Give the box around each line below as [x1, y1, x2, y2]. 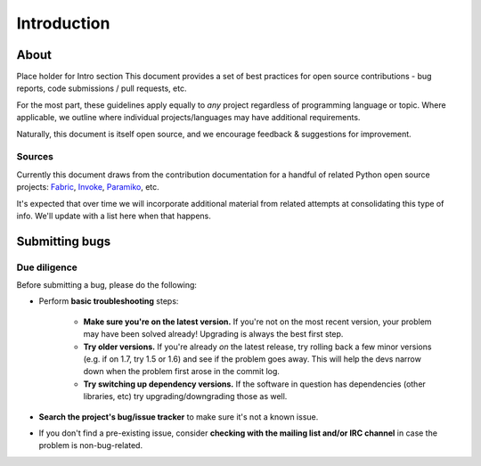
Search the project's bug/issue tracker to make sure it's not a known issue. [38, 411, 319, 422]
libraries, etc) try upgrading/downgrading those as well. [83, 391, 288, 402]
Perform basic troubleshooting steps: [38, 296, 179, 307]
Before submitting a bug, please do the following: [16, 280, 198, 290]
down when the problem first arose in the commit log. [83, 366, 281, 377]
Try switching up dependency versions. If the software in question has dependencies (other [83, 379, 427, 389]
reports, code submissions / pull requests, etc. [16, 83, 187, 94]
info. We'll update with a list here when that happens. [16, 210, 211, 221]
